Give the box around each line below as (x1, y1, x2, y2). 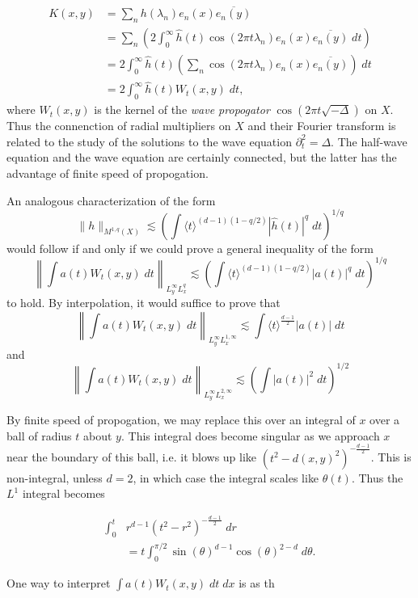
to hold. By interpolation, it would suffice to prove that (6, 293, 281, 310)
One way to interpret (6, 575, 111, 592)
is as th (239, 575, 275, 592)
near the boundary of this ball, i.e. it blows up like (6, 448, 257, 465)
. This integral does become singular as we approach (120, 427, 380, 444)
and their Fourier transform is (247, 117, 396, 134)
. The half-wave (331, 133, 407, 149)
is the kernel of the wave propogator (94, 101, 270, 118)
